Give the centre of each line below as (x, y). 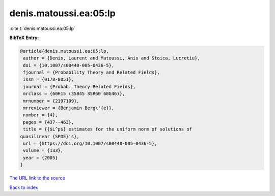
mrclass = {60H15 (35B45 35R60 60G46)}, (74, 94)
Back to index (24, 187)
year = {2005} (40, 158)
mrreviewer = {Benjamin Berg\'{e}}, (69, 108)
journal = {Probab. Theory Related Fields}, (79, 87)
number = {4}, (40, 115)
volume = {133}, (43, 151)
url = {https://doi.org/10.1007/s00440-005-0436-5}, (90, 143)
